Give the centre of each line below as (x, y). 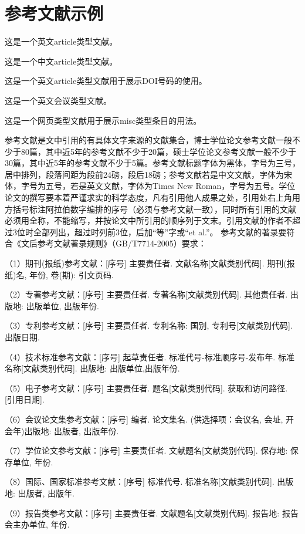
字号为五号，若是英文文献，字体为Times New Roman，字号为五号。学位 (158, 186)
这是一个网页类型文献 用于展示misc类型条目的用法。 (103, 120)
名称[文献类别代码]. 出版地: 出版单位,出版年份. (92, 368)
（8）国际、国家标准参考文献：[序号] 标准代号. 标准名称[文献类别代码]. (140, 481)
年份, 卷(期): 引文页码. (71, 274)
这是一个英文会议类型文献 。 (58, 100)
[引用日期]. (25, 399)
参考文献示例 (54, 13)
